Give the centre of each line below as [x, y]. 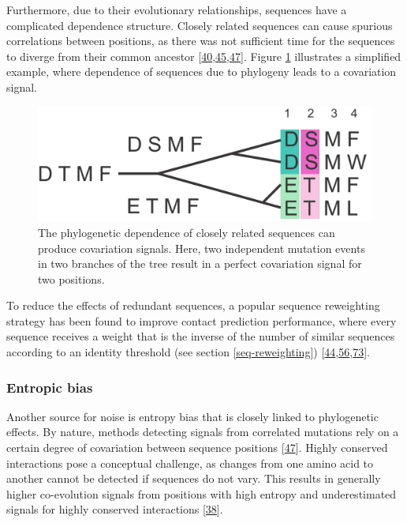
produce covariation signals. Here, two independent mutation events [202, 248]
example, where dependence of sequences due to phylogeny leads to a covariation [202, 71]
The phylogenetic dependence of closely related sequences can [187, 232]
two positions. [71, 278]
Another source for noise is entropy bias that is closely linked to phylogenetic [192, 416]
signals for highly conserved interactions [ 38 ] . [115, 509]
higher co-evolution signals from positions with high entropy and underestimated [202, 493]
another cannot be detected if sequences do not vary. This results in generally [194, 478]
